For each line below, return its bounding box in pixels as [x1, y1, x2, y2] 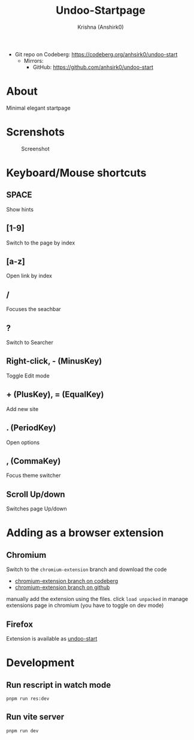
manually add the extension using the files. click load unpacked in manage [6, 596, 189, 603]
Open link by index [6, 272, 53, 279]
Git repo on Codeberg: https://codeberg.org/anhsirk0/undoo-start [14, 50, 178, 58]
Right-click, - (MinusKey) [6, 356, 102, 366]
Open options [6, 439, 40, 446]
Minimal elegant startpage [6, 104, 71, 111]
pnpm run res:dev [6, 696, 50, 702]
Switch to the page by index [6, 239, 75, 246]
